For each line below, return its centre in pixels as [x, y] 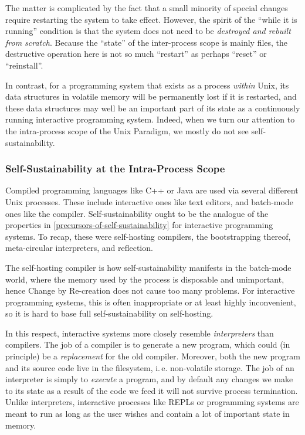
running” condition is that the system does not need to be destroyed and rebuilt [148, 31]
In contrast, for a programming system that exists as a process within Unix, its [147, 85]
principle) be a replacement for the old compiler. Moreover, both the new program [153, 356]
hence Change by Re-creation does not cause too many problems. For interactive [150, 290]
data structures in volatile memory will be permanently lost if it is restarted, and [151, 96]
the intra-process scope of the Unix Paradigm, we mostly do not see [127, 130]
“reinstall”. [24, 65]
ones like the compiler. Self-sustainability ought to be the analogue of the [137, 213]
